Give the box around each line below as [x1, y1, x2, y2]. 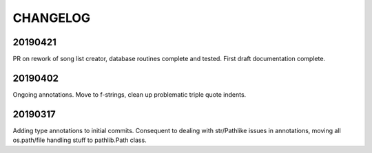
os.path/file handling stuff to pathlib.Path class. [12, 136, 147, 144]
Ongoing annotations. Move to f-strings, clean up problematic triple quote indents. [12, 90, 247, 99]
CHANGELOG [12, 10, 91, 25]
